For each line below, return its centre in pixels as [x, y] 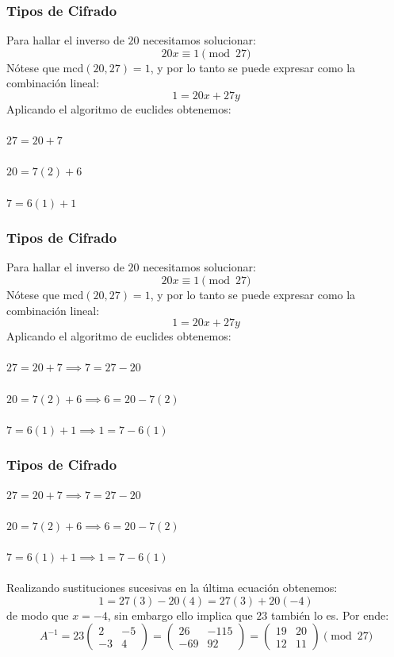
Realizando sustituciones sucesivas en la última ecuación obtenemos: [172, 588]
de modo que [38, 615]
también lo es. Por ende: [330, 615]
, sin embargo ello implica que [180, 615]
